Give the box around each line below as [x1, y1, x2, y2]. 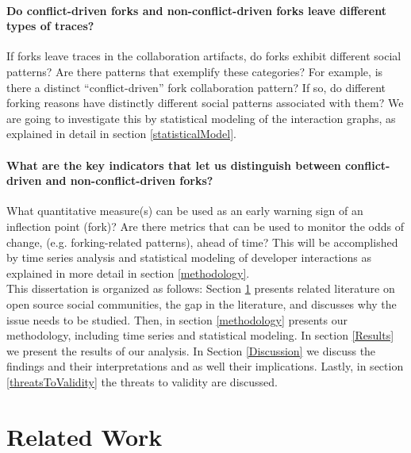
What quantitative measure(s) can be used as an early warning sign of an [6, 202, 363, 219]
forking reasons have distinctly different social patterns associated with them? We [6, 94, 404, 111]
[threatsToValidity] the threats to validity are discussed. [6, 373, 278, 390]
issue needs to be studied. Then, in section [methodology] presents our [6, 311, 348, 328]
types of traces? [6, 17, 94, 34]
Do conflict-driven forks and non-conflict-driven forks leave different [6, 2, 386, 18]
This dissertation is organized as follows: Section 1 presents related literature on [6, 280, 395, 297]
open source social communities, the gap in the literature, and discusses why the [6, 295, 397, 312]
